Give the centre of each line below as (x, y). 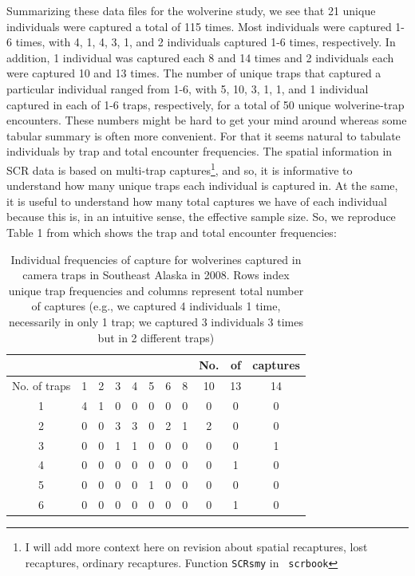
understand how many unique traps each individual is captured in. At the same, (202, 185)
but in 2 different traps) (156, 337)
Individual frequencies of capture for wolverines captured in (156, 259)
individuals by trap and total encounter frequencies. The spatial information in (200, 151)
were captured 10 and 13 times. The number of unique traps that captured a (194, 73)
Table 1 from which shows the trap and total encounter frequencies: (172, 232)
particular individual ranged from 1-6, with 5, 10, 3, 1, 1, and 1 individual (188, 88)
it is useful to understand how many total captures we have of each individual (197, 201)
